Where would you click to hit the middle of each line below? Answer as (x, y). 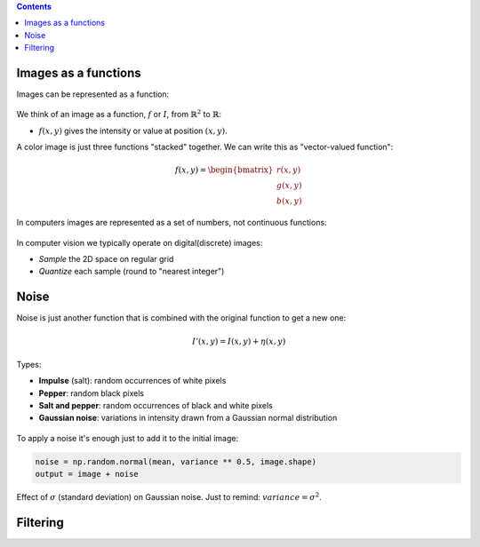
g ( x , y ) (289, 186)
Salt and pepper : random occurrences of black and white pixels (156, 406)
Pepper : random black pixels (92, 393)
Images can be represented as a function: (93, 94)
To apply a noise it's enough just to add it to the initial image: (128, 438)
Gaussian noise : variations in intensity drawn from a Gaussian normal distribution (188, 418)
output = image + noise (87, 474)
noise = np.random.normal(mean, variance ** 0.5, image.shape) (176, 461)
